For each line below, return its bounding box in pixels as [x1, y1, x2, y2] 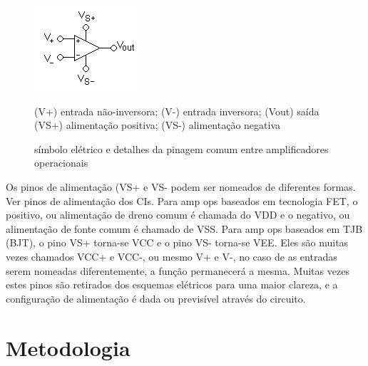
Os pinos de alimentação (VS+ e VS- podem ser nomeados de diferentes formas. [6, 179, 356, 194]
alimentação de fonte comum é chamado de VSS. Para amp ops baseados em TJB [6, 221, 363, 236]
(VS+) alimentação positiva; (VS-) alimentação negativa [34, 117, 281, 132]
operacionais [34, 155, 88, 170]
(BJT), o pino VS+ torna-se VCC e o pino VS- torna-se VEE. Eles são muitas [6, 235, 349, 250]
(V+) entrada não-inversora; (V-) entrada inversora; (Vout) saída [34, 103, 320, 118]
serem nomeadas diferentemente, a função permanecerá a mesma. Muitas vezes [6, 263, 349, 278]
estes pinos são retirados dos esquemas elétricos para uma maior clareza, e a [6, 277, 338, 292]
